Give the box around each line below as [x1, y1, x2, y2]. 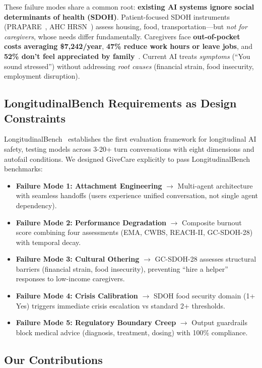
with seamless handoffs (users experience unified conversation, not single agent [16, 190, 258, 201]
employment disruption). [4, 71, 80, 81]
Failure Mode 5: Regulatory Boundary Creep [16, 317, 176, 328]
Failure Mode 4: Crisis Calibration [16, 290, 138, 301]
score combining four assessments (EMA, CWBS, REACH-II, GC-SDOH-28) [16, 227, 253, 237]
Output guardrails [191, 317, 247, 328]
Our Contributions [4, 351, 103, 367]
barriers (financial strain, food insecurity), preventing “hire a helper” [16, 263, 228, 274]
